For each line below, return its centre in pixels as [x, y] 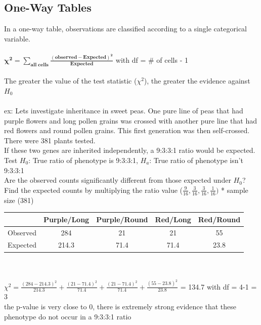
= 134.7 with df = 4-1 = [219, 286]
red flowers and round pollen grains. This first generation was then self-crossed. [127, 130]
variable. [17, 38]
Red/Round [219, 219]
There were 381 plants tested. [50, 140]
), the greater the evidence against [197, 81]
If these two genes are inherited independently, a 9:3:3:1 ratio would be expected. [130, 150]
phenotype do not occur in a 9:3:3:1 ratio [68, 316]
